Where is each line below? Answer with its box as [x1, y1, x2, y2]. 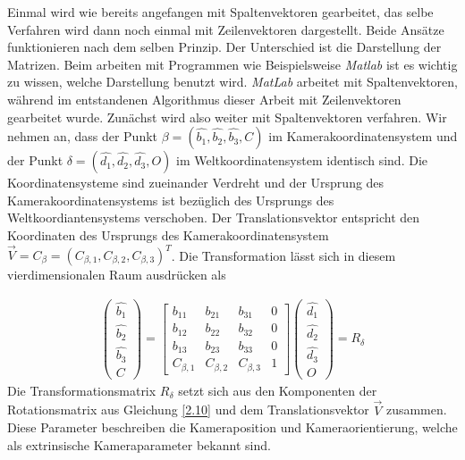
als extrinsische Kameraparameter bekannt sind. [7, 435, 271, 454]
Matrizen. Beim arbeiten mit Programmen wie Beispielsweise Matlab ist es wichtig [7, 54, 458, 73]
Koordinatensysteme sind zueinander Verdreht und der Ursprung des [7, 173, 385, 192]
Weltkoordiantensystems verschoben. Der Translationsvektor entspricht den [7, 208, 420, 227]
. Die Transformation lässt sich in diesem [171, 246, 396, 264]
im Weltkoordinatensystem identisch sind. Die [176, 151, 428, 170]
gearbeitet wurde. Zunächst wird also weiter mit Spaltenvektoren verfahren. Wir [7, 107, 447, 126]
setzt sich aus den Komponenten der [178, 381, 377, 399]
